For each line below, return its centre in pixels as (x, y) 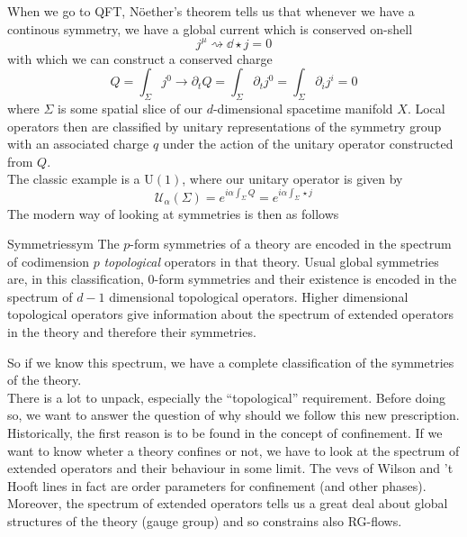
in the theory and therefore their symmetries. (132, 332)
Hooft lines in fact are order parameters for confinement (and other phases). (217, 485)
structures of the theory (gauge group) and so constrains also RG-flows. (205, 521)
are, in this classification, (76, 279)
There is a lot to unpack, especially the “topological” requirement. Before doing (226, 397)
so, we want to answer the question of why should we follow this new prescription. (233, 415)
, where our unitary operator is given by (292, 179)
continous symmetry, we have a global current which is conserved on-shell (210, 28)
